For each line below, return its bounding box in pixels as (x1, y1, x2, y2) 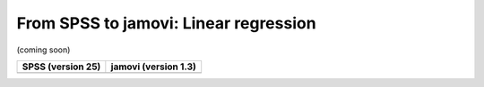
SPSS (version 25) (22, 60, 101, 73)
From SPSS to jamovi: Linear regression (16, 13, 317, 33)
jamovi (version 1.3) (110, 60, 197, 73)
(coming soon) (16, 44, 71, 55)
